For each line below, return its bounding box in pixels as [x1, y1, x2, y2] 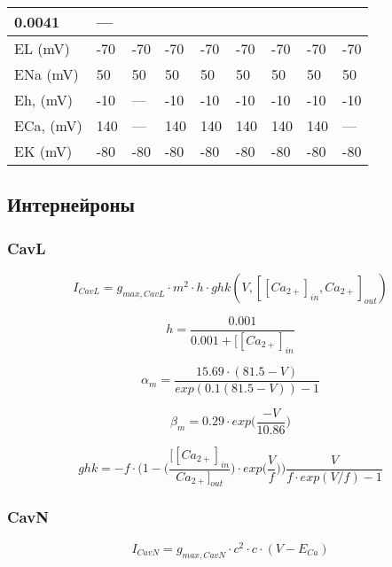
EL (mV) [14, 38, 70, 58]
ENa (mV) [14, 64, 79, 84]
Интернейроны [7, 190, 135, 218]
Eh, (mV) [14, 89, 74, 110]
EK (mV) [14, 141, 73, 161]
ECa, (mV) [14, 115, 82, 136]
